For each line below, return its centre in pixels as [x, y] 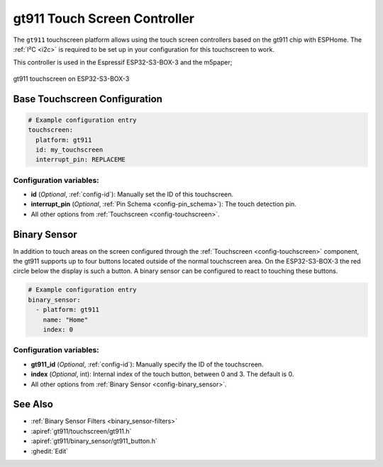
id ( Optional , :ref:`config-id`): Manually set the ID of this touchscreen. [132, 194]
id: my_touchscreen [70, 150]
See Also [33, 404]
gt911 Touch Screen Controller [104, 18]
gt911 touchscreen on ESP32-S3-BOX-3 [71, 79]
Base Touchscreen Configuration [88, 99]
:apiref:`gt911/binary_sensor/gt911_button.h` [94, 441]
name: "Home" [66, 320]
